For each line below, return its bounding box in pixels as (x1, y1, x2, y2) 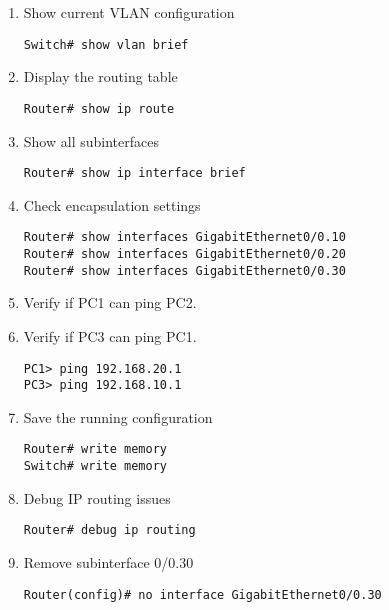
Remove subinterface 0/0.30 (23, 551, 194, 572)
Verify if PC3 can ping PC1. (23, 325, 197, 346)
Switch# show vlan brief (23, 37, 189, 52)
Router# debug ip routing (23, 523, 196, 538)
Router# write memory (23, 442, 167, 457)
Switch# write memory (23, 459, 167, 474)
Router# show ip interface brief (23, 166, 246, 181)
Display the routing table (23, 66, 178, 87)
